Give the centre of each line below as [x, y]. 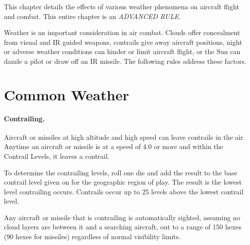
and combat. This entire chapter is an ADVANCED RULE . [92, 16]
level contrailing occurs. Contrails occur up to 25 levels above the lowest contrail [124, 191]
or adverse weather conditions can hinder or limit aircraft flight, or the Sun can [122, 51]
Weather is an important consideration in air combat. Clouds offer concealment [122, 32]
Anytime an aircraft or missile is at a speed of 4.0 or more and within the [114, 146]
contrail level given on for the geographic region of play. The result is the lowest [123, 182]
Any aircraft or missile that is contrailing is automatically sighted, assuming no [122, 217]
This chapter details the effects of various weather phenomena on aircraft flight [122, 6]
